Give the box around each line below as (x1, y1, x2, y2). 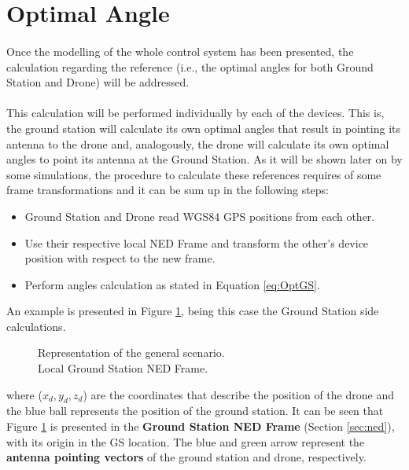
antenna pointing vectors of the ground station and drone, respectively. (6, 449, 367, 465)
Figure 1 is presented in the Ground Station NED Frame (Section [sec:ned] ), (6, 418, 395, 435)
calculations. (6, 318, 66, 334)
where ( (6, 386, 42, 402)
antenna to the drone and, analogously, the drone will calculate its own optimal (6, 135, 389, 152)
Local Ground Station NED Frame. (38, 360, 208, 376)
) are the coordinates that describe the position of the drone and (83, 386, 394, 402)
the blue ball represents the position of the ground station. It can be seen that (6, 402, 384, 419)
